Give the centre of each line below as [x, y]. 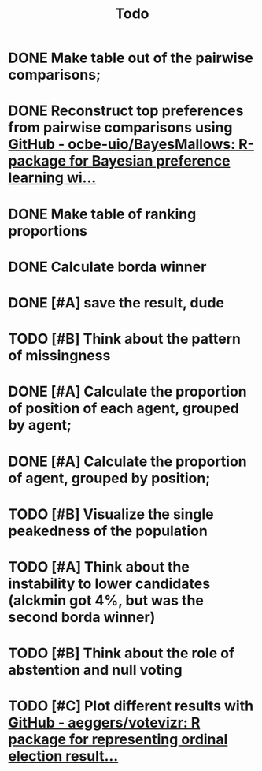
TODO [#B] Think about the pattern [125, 339]
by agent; [40, 425]
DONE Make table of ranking [102, 214]
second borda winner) [82, 617]
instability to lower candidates [109, 583]
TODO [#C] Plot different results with [131, 706]
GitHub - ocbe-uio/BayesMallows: [122, 145]
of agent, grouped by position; [109, 478]
